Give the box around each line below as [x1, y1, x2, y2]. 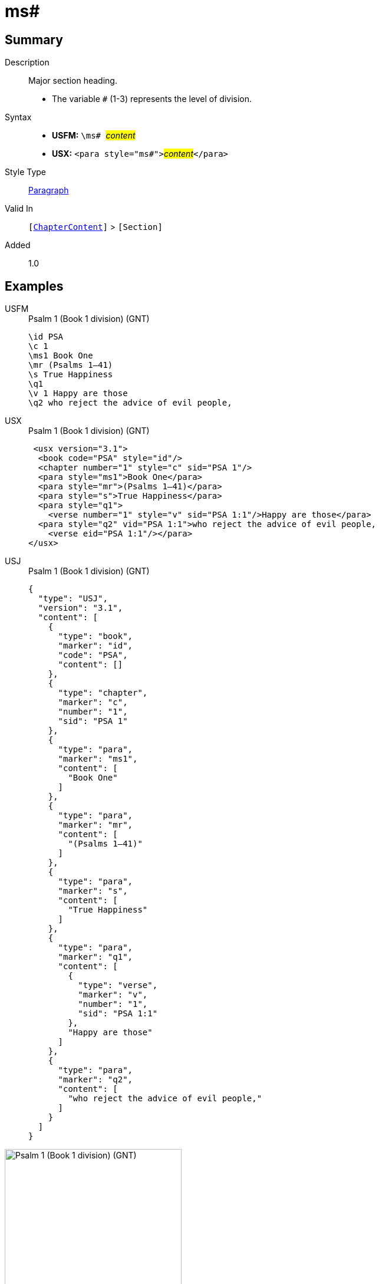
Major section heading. [28, 75, 117, 86]
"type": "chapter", [58, 688, 148, 698]
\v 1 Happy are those [28, 389, 128, 399]
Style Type [5, 167, 47, 177]
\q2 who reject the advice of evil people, [28, 398, 232, 408]
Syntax [5, 112, 32, 123]
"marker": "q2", [58, 1075, 133, 1085]
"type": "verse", [78, 980, 158, 990]
